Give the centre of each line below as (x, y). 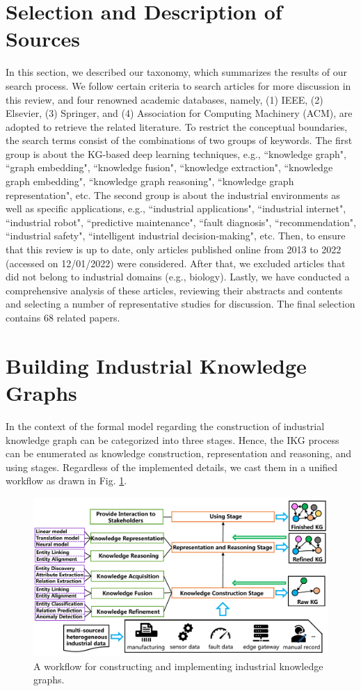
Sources (43, 39)
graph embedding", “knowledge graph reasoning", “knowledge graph (150, 181)
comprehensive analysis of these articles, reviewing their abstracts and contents (174, 290)
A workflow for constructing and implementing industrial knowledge (178, 666)
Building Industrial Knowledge (156, 365)
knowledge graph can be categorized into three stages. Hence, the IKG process (173, 439)
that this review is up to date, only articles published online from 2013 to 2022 (174, 249)
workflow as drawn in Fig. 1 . (66, 480)
